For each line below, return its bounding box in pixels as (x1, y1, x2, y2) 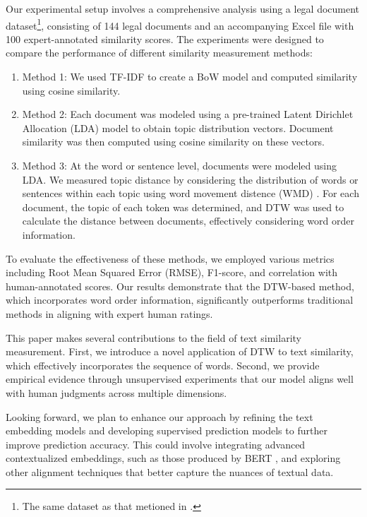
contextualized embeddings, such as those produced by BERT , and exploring (6, 451, 341, 465)
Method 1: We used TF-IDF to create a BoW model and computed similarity (22, 69, 358, 84)
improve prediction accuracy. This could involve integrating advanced (6, 436, 306, 451)
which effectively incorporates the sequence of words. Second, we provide (6, 357, 320, 372)
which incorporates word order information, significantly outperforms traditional (6, 292, 354, 307)
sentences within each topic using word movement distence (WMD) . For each (22, 186, 359, 201)
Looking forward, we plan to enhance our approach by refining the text (6, 409, 313, 424)
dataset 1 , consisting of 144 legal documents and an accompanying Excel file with (6, 16, 354, 32)
